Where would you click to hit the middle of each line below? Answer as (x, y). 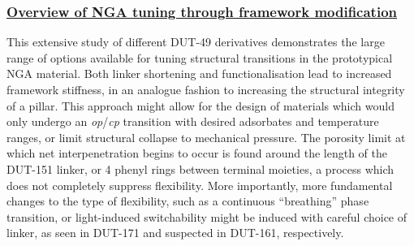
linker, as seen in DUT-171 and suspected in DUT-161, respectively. (175, 233)
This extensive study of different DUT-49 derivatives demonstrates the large (196, 42)
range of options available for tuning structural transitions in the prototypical (200, 57)
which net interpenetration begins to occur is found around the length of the (197, 153)
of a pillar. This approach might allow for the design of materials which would (201, 105)
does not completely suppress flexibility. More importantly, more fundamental (200, 185)
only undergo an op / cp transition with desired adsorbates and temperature (193, 121)
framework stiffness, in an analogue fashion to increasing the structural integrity (206, 89)
